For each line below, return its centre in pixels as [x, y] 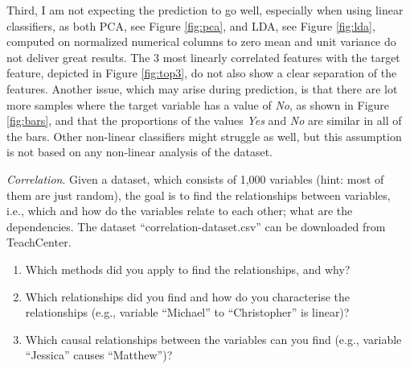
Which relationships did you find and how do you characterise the [188, 296]
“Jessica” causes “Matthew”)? [99, 355]
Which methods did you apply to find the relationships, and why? [188, 269]
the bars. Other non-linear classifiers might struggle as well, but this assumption [204, 136]
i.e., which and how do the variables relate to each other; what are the [180, 211]
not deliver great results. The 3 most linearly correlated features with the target [203, 57]
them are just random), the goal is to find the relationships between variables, [199, 195]
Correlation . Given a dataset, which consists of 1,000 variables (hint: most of [195, 178]
